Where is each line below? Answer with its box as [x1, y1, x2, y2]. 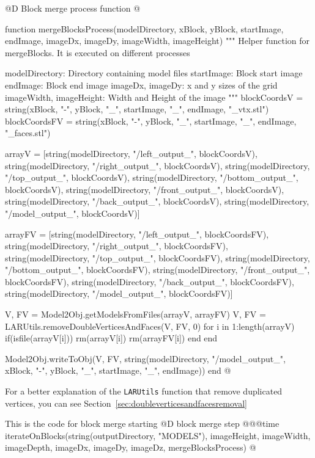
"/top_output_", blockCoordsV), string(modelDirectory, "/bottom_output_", [5, 171, 298, 184]
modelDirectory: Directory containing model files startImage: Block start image [5, 67, 303, 79]
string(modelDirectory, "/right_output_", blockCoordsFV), [5, 239, 228, 252]
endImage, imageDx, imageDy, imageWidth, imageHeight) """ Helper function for [5, 34, 310, 47]
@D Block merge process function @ [5, 2, 141, 14]
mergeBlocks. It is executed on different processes [5, 46, 190, 59]
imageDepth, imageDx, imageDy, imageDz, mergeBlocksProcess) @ [5, 441, 256, 454]
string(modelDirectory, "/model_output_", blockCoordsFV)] [5, 287, 233, 300]
